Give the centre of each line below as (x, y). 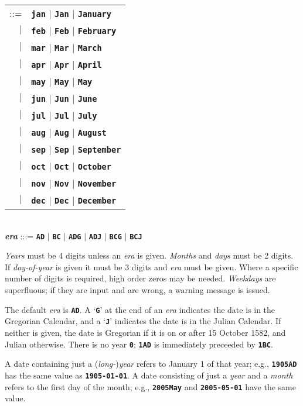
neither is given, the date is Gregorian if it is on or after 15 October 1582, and (145, 332)
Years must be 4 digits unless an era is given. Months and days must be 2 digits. (149, 255)
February (97, 31)
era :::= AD (25, 235)
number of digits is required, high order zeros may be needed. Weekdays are (140, 278)
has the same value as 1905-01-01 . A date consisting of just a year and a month (149, 375)
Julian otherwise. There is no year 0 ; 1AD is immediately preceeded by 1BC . (139, 344)
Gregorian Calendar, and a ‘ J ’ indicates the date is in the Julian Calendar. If (143, 321)
